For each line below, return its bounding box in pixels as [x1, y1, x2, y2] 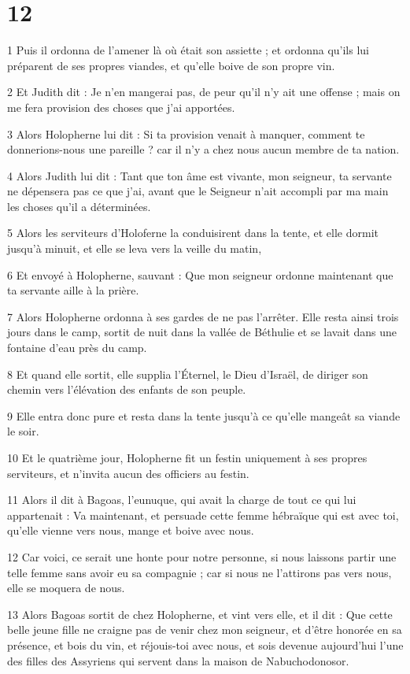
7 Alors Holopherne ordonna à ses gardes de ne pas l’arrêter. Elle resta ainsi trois [7, 308, 399, 324]
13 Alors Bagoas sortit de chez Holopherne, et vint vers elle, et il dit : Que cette [7, 605, 393, 622]
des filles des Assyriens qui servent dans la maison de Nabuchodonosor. [7, 652, 349, 668]
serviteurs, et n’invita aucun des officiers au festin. [7, 465, 249, 481]
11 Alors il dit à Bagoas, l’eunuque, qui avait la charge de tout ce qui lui [7, 491, 356, 508]
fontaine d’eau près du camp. [7, 339, 147, 356]
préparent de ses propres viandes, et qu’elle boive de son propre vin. [7, 57, 335, 73]
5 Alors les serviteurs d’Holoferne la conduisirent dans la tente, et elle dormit [7, 224, 379, 241]
